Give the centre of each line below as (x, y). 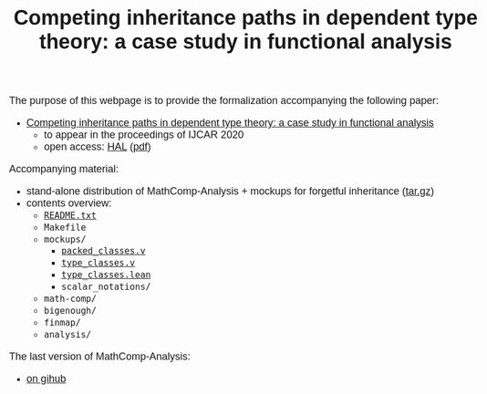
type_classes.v (98, 263)
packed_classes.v (103, 251)
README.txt (71, 216)
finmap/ (62, 323)
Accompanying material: (64, 170)
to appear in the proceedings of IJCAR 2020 (144, 135)
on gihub (46, 379)
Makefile (65, 228)
